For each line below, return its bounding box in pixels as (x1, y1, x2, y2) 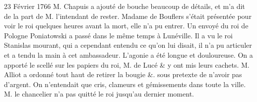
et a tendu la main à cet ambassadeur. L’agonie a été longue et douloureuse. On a (4, 49, 253, 60)
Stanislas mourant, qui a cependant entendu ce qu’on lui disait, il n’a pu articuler (4, 40, 252, 50)
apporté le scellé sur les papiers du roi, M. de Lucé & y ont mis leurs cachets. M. (4, 59, 250, 70)
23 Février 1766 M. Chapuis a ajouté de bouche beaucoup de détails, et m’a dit (4, 1, 245, 11)
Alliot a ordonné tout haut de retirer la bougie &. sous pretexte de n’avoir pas (4, 69, 242, 80)
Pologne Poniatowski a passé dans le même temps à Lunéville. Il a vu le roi (4, 30, 233, 40)
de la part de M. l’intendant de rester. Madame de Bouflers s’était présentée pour (4, 10, 252, 21)
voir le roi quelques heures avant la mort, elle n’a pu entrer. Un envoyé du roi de (4, 20, 249, 31)
